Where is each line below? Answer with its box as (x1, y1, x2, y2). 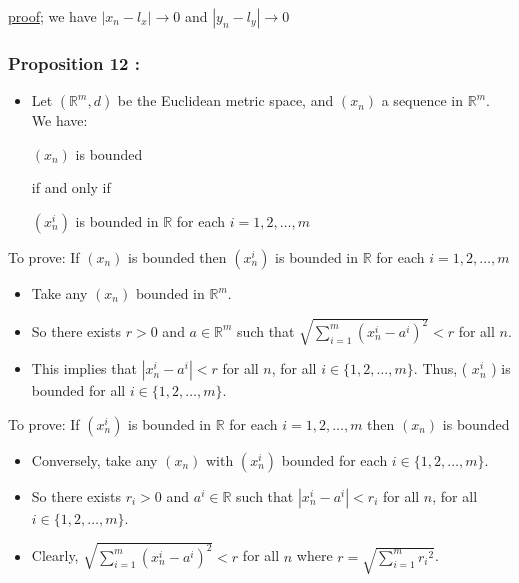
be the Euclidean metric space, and (117, 90, 334, 111)
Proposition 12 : (8, 50, 141, 75)
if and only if (31, 177, 111, 198)
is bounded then (128, 247, 227, 267)
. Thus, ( (413, 358, 468, 379)
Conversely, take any (31, 449, 158, 470)
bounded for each (281, 449, 388, 470)
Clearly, (31, 545, 79, 566)
